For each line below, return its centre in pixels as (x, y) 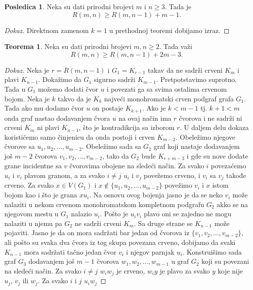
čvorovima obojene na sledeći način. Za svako (137, 166)
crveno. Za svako (29, 185)
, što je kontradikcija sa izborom (127, 127)
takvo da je (74, 98)
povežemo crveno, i (172, 175)
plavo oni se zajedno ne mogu (188, 214)
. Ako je (154, 108)
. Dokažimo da (60, 79)
